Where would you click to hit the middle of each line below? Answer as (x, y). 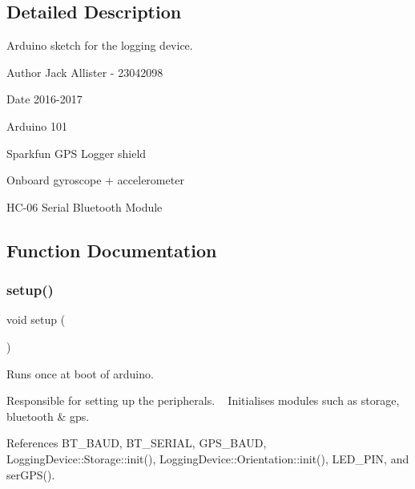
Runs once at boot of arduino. (80, 373)
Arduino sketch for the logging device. (100, 45)
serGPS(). (31, 474)
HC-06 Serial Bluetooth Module (85, 206)
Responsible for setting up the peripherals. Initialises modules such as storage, (203, 400)
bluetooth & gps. (48, 416)
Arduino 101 (37, 125)
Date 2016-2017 (44, 99)
